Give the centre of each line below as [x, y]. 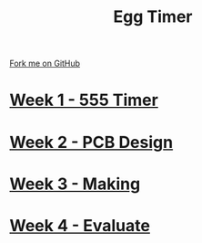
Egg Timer [153, 17]
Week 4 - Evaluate [80, 225]
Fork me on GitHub [45, 63]
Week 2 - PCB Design [91, 142]
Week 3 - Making [75, 184]
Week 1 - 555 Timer [84, 100]
